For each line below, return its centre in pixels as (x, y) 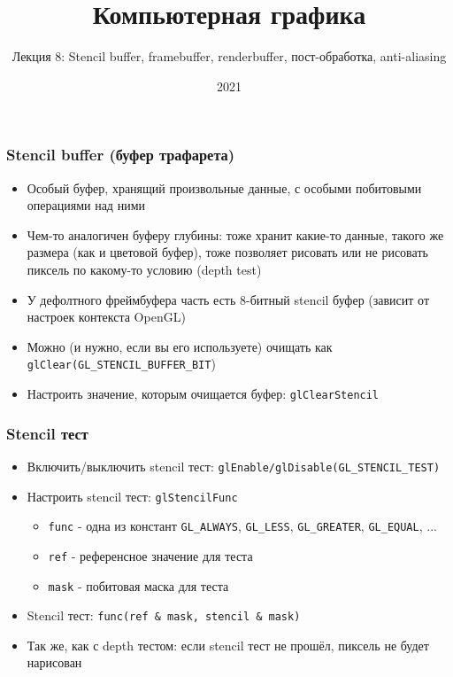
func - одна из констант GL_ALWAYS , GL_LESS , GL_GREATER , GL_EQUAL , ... (242, 526)
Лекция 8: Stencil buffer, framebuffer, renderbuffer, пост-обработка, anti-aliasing (229, 56)
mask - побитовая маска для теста (138, 585)
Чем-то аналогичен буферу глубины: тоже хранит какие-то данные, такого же (235, 234)
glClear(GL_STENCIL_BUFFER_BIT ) (121, 364)
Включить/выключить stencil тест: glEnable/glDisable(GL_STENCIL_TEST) (234, 466)
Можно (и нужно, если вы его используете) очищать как (180, 346)
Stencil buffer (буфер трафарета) (121, 155)
